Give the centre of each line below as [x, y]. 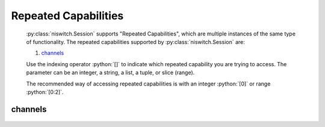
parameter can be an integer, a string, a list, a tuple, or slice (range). [110, 73]
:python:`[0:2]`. [45, 92]
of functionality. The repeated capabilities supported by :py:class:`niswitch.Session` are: [135, 42]
